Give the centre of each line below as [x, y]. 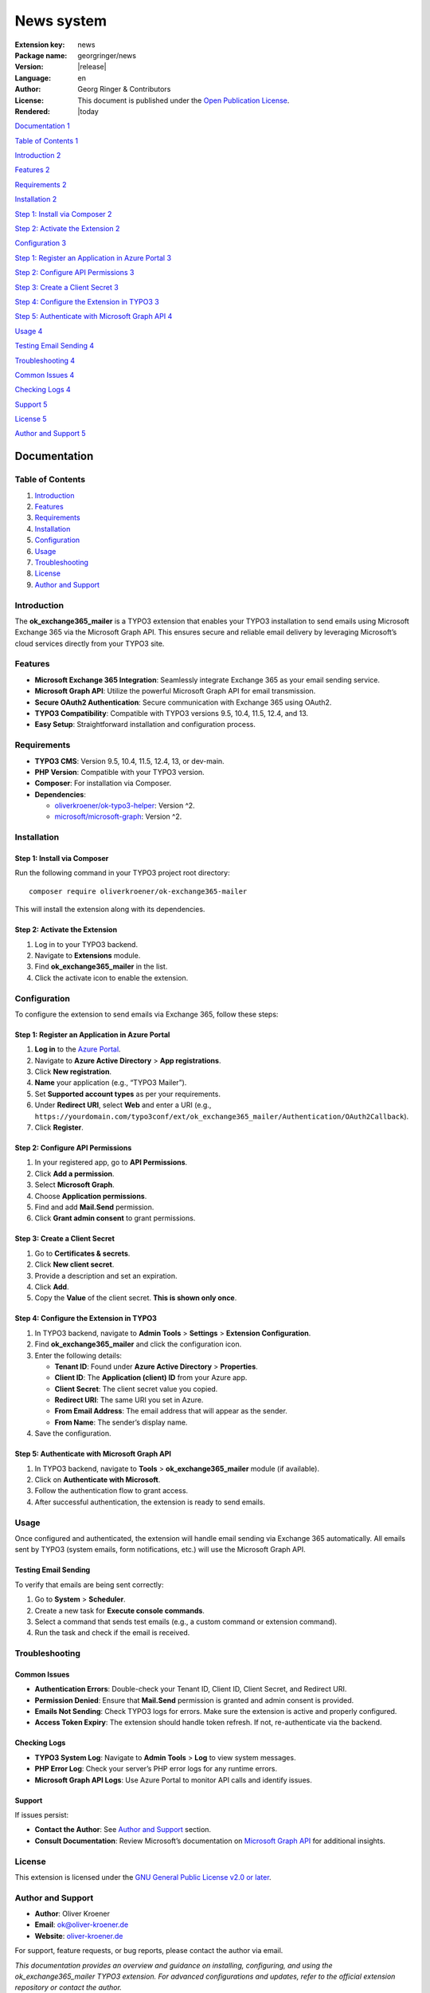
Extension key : [40, 45]
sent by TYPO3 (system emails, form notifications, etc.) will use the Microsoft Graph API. [160, 1550]
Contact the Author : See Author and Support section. [123, 1830]
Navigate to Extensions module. [88, 955]
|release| [92, 67]
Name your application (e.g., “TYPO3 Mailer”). [111, 1083]
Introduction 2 [38, 155]
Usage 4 [29, 331]
